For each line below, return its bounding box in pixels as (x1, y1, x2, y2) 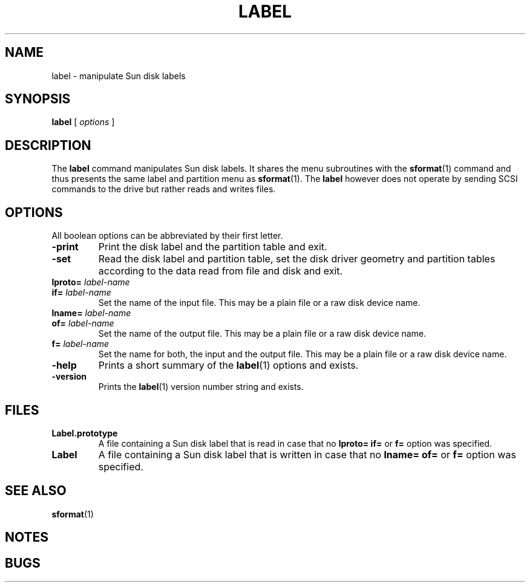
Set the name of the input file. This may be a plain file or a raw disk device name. (98, 297, 420, 308)
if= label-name (51, 287, 111, 298)
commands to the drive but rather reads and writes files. (51, 184, 276, 195)
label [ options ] (51, 117, 115, 128)
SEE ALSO (5, 483, 67, 499)
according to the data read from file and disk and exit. (98, 265, 343, 277)
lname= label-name (51, 308, 131, 319)
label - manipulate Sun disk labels (51, 70, 186, 81)
